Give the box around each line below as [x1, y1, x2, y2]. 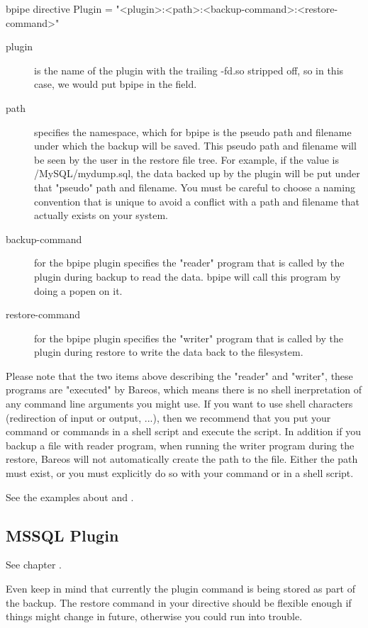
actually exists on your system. [34, 208, 168, 223]
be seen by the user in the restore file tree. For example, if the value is [34, 152, 339, 167]
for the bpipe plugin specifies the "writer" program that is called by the [34, 330, 343, 345]
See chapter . [6, 557, 62, 572]
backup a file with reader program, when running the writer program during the [6, 437, 355, 452]
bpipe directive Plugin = [6, 1, 113, 16]
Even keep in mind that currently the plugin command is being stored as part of [6, 581, 355, 596]
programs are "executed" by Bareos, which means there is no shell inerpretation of [6, 382, 362, 397]
